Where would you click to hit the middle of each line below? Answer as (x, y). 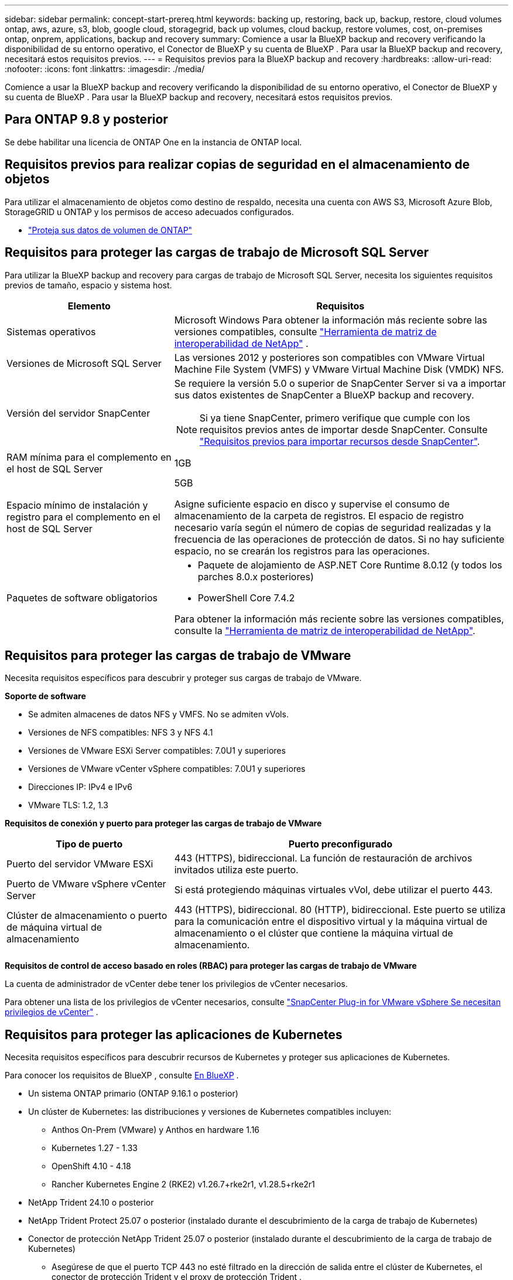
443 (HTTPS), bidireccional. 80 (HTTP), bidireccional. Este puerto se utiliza (340, 910)
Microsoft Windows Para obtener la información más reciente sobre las (331, 320)
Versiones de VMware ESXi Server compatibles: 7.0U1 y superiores (157, 751)
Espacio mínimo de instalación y (77, 505)
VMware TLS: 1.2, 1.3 (68, 805)
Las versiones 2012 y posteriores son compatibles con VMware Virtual (329, 357)
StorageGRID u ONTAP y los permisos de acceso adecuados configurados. (149, 212)
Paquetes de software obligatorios (82, 598)
